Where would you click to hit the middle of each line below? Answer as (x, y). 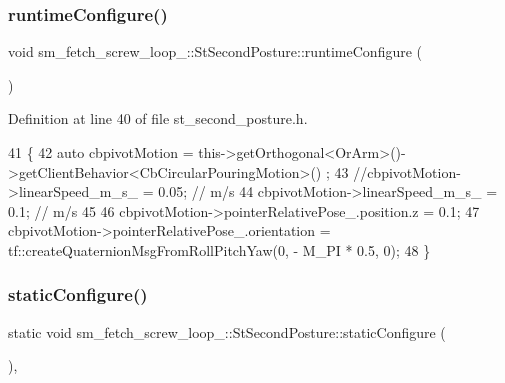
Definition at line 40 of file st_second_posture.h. (158, 118)
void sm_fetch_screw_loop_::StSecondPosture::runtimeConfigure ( (215, 51)
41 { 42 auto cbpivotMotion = (101, 152)
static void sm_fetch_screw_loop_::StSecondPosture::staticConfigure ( (227, 331)
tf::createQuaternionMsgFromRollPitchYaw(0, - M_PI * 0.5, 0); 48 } (219, 249)
